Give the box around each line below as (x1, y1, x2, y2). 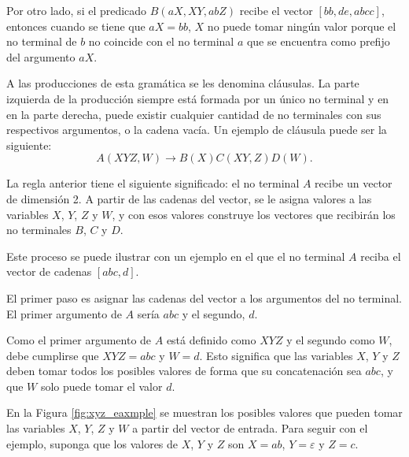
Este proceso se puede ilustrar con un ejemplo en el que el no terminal (6, 247, 345, 264)
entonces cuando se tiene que (6, 17, 146, 34)
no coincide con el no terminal (88, 33, 234, 50)
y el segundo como (286, 332, 375, 348)
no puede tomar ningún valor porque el (207, 17, 396, 34)
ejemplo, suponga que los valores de (6, 435, 179, 451)
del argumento (6, 48, 76, 65)
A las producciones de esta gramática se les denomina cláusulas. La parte (6, 75, 359, 91)
